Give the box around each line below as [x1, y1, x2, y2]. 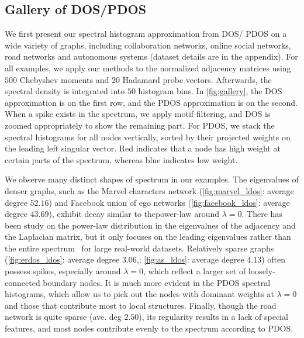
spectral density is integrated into [5, 85, 125, 97]
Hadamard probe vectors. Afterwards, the [122, 73, 272, 85]
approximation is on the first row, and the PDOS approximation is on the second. [5, 96, 298, 108]
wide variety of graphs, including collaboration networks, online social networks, [5, 39, 291, 51]
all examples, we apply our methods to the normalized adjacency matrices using [5, 61, 291, 74]
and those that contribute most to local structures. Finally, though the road [5, 299, 277, 311]
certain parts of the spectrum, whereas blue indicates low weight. [5, 153, 238, 165]
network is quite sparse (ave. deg [5, 311, 122, 323]
